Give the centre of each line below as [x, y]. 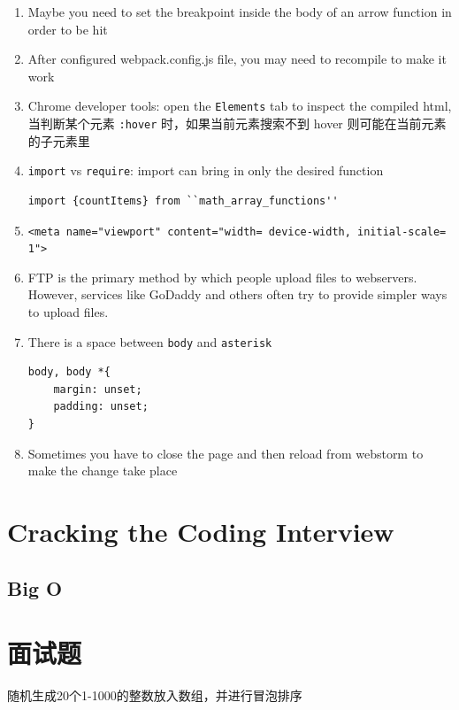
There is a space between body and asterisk [150, 341]
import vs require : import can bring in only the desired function [206, 170]
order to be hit [68, 29]
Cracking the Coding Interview [201, 532]
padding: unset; [101, 407]
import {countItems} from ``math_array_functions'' [183, 201]
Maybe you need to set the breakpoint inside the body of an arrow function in [240, 12]
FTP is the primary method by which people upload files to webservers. [222, 277]
